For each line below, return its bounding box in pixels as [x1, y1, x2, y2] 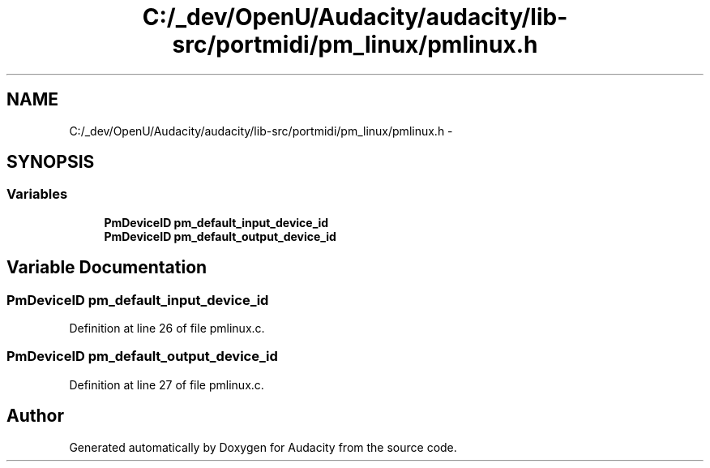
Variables [6, 186, 68, 203]
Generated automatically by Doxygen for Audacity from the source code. [69, 440, 457, 454]
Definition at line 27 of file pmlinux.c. [69, 377, 264, 392]
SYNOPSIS [6, 152, 95, 173]
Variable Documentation [6, 257, 207, 278]
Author [6, 406, 64, 427]
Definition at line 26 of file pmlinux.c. [69, 321, 265, 336]
